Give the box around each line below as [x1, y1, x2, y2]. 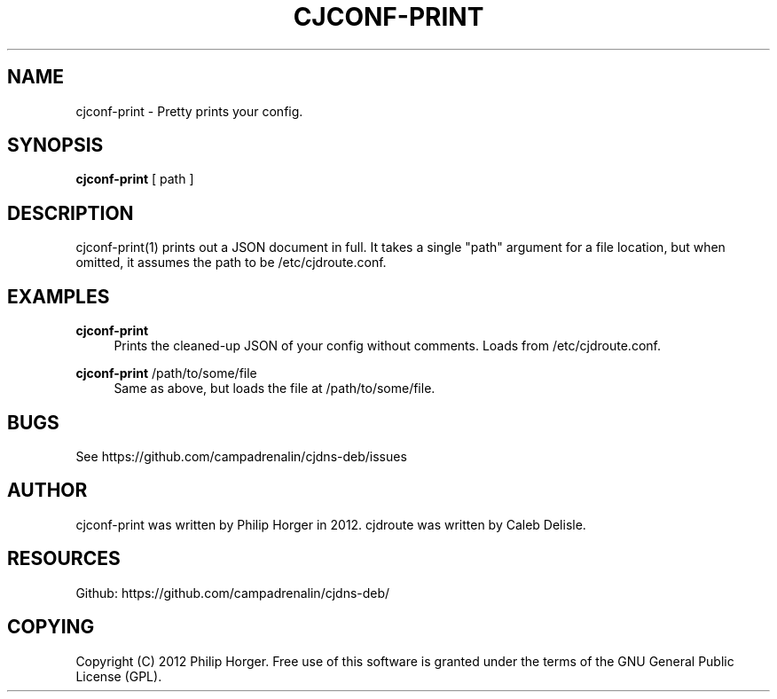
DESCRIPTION [7, 201, 134, 224]
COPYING [7, 616, 95, 639]
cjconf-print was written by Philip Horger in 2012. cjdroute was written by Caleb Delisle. [75, 516, 586, 532]
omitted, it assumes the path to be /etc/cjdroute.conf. [75, 255, 387, 271]
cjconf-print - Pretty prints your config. [75, 103, 303, 119]
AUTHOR [7, 479, 88, 502]
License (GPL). [75, 668, 162, 684]
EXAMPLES [7, 285, 110, 308]
